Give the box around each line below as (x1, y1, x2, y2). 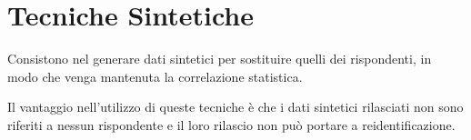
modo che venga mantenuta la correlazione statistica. (7, 66, 303, 85)
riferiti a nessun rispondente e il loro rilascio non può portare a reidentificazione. (7, 115, 456, 134)
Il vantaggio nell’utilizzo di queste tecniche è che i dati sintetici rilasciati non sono (7, 97, 464, 116)
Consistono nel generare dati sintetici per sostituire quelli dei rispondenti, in (7, 49, 432, 68)
